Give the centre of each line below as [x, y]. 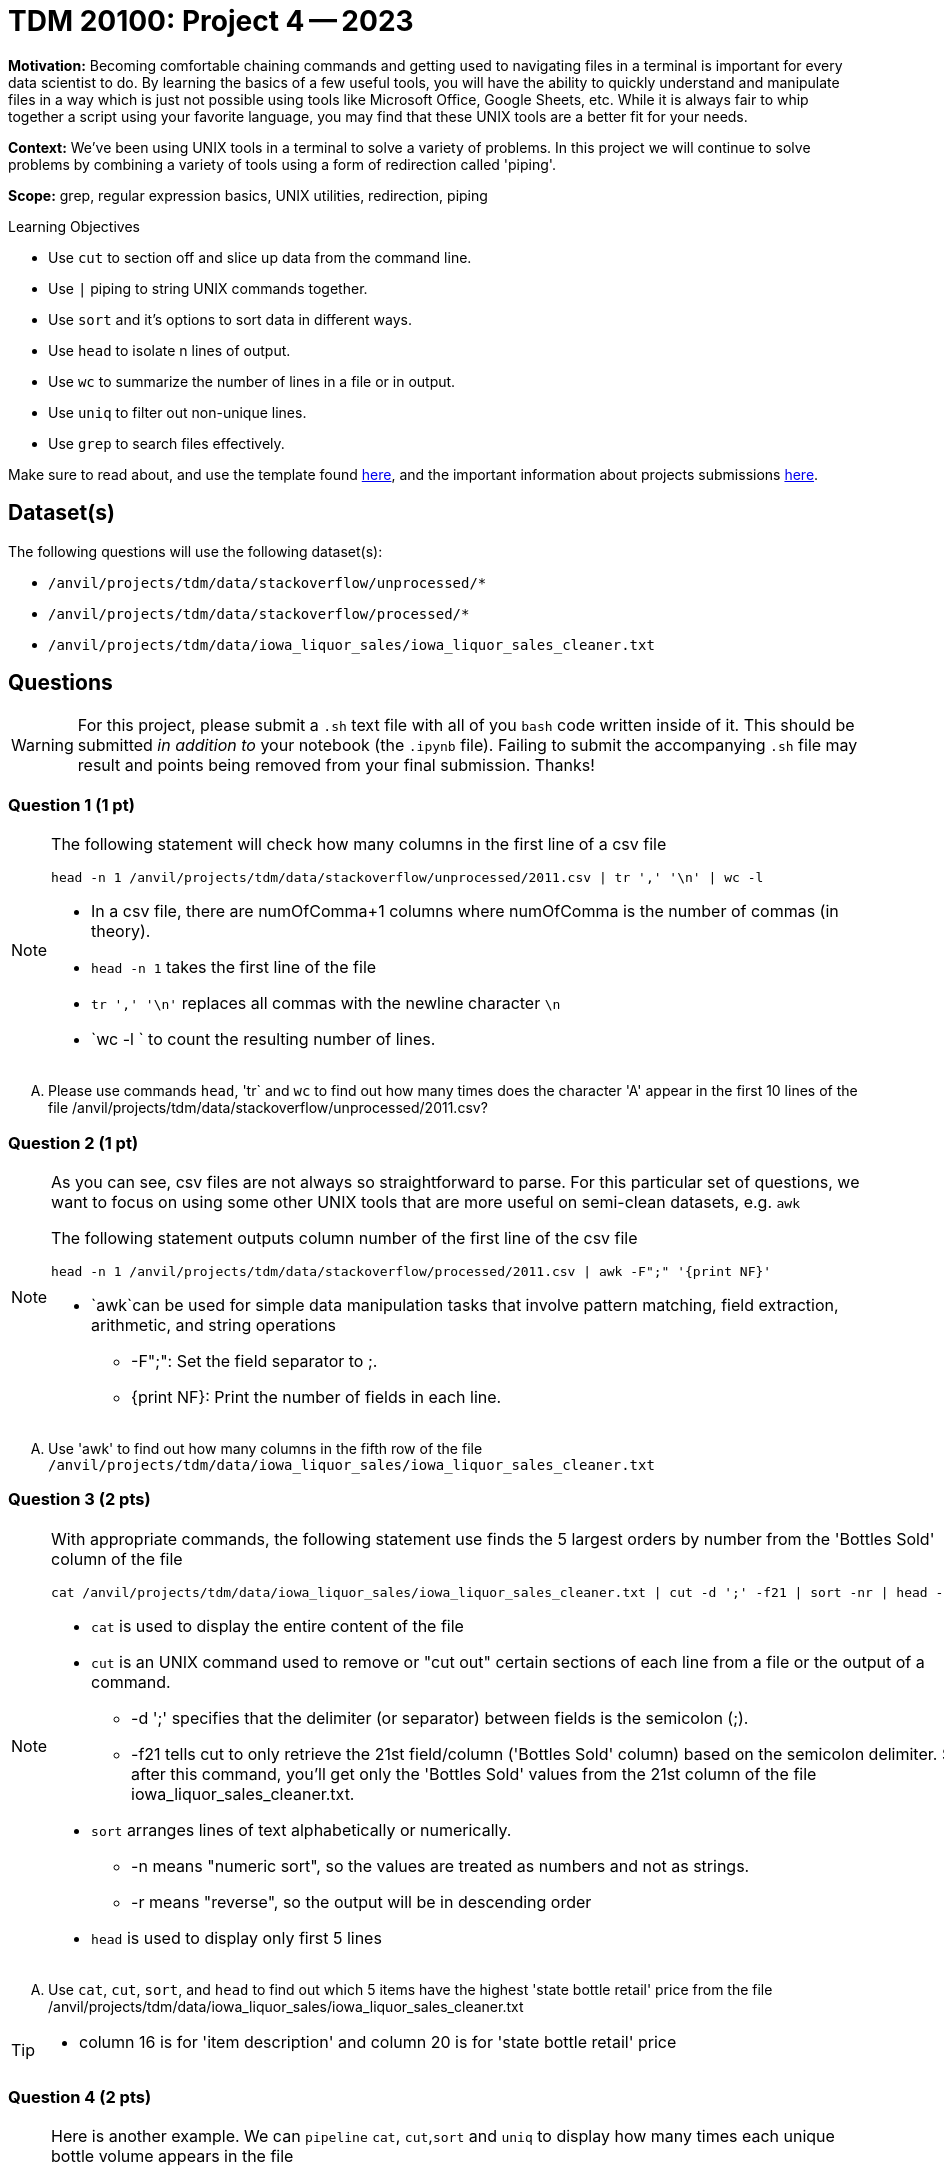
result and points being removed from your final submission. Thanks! [336, 765]
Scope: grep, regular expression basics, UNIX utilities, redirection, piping [248, 195]
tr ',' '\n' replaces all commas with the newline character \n [326, 1003]
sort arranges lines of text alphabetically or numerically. [301, 1829]
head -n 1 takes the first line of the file [234, 967]
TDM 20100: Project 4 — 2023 [211, 21]
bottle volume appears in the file [172, 2156]
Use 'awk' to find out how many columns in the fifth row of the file [265, 1448]
